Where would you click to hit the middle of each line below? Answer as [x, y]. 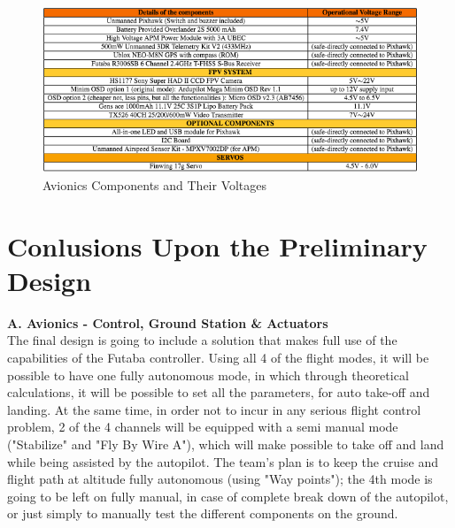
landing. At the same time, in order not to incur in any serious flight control [214, 409]
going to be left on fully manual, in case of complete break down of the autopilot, [228, 496]
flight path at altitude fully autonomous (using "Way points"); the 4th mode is [220, 479]
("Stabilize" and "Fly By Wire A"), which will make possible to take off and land [226, 444]
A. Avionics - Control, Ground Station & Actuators [168, 322]
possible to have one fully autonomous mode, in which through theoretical [208, 375]
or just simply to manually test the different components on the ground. [203, 513]
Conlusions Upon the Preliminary [217, 245]
